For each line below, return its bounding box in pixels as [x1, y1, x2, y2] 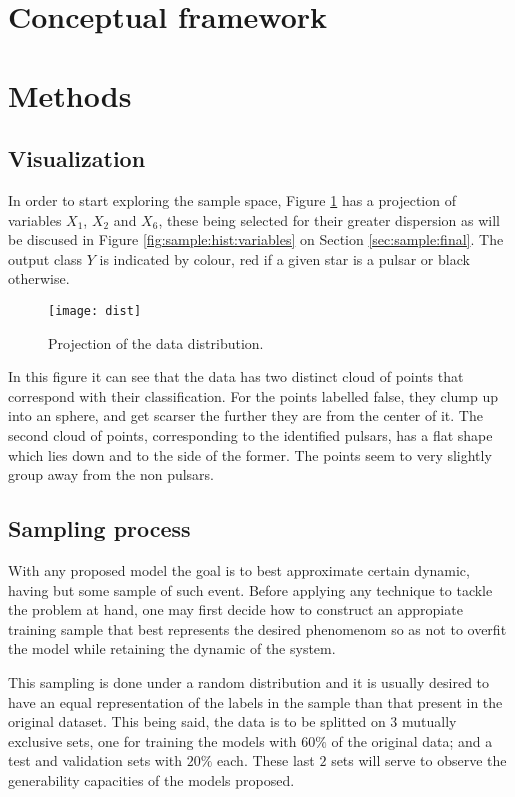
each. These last [217, 750, 315, 771]
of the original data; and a [331, 730, 493, 751]
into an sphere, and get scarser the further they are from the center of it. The [8, 405, 483, 426]
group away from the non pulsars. [8, 464, 215, 485]
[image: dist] [48, 303, 142, 318]
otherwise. [8, 268, 70, 289]
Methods [8, 74, 132, 115]
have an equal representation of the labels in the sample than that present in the [8, 691, 503, 712]
